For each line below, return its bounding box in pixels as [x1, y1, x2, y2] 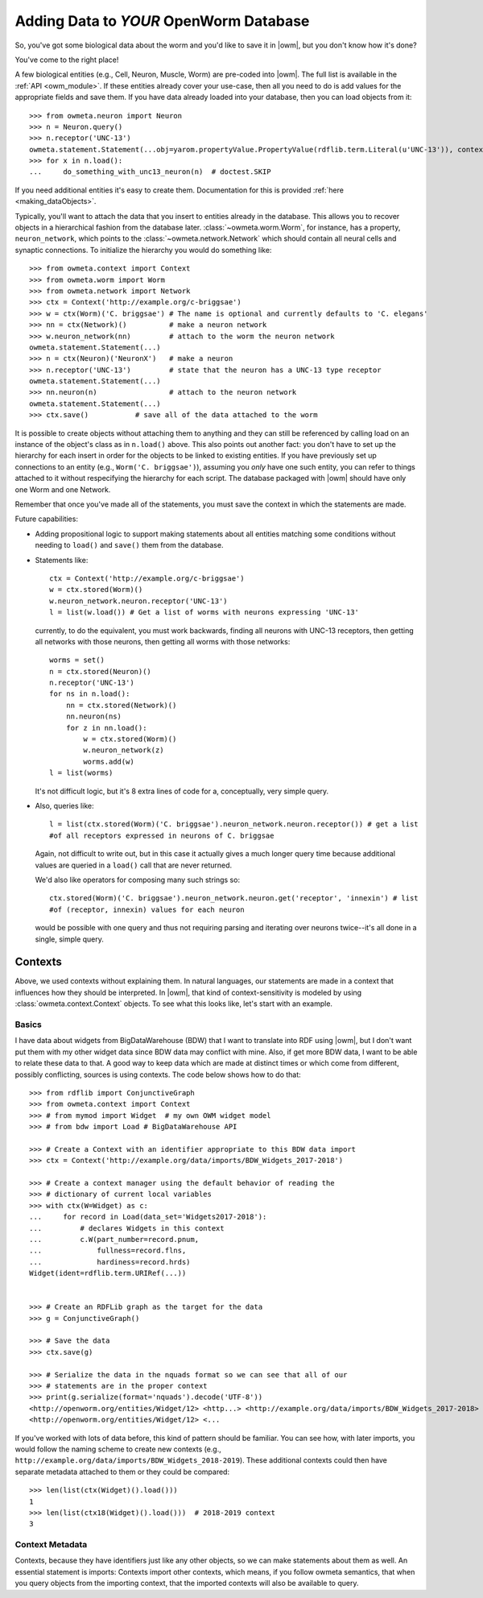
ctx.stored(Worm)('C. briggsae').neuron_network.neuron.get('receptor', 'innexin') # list [49, 894, 419, 903]
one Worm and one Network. [14, 484, 111, 495]
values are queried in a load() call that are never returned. [35, 860, 233, 870]
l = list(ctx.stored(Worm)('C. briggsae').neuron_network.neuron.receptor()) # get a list [49, 820, 419, 829]
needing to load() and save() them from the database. [35, 540, 224, 550]
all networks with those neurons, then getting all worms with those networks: [35, 636, 291, 646]
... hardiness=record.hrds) [29, 1257, 191, 1266]
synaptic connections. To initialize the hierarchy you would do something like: [14, 245, 272, 255]
